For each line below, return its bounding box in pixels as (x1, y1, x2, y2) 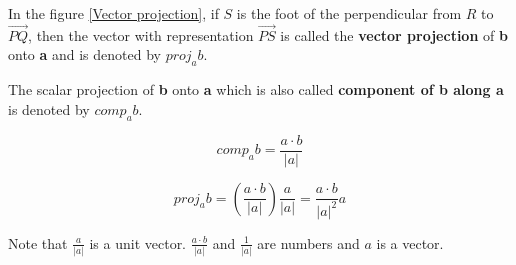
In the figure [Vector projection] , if (8, 3, 219, 23)
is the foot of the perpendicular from (236, 3, 462, 23)
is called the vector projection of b (280, 24, 508, 45)
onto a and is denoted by (8, 44, 161, 65)
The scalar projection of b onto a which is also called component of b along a (8, 79, 504, 100)
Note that (8, 232, 68, 253)
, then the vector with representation (28, 24, 254, 45)
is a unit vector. (89, 232, 187, 253)
